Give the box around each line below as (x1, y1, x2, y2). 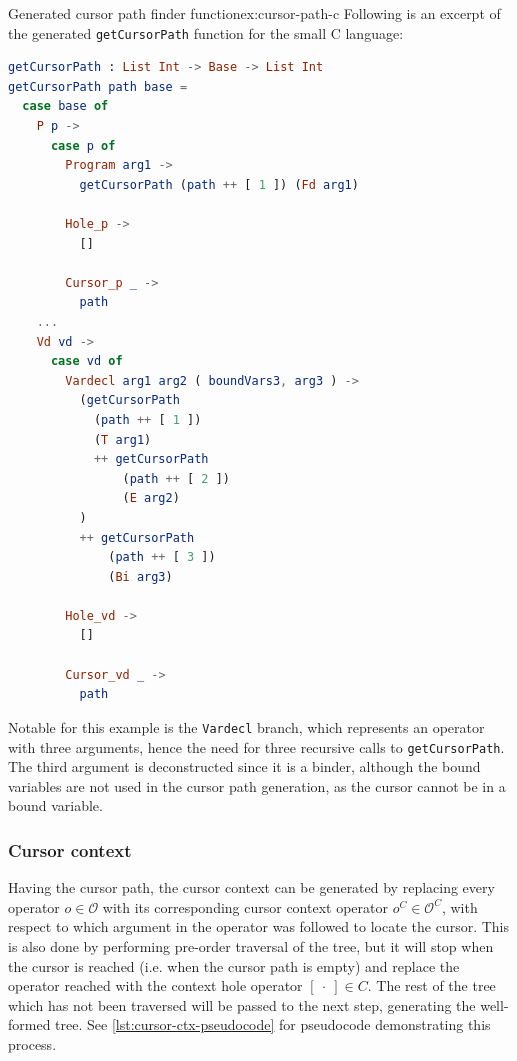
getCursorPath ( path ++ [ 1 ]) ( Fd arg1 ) (79, 177, 359, 192)
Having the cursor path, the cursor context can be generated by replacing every (8, 877, 495, 898)
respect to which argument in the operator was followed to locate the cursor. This (8, 916, 510, 937)
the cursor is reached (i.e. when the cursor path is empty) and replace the (8, 955, 460, 976)
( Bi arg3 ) (108, 569, 173, 584)
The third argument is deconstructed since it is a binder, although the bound (8, 756, 481, 777)
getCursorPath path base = (8, 79, 188, 94)
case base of (22, 99, 109, 114)
